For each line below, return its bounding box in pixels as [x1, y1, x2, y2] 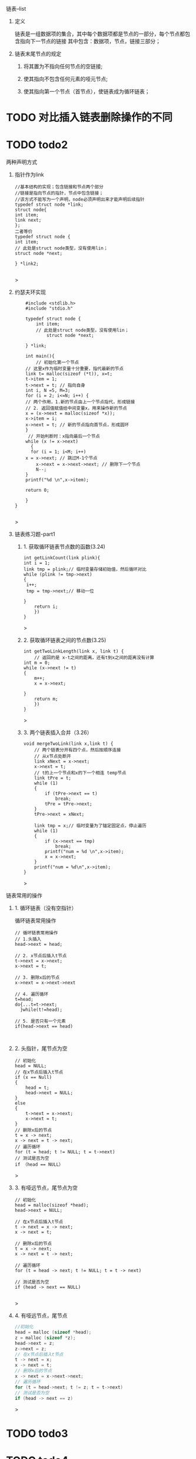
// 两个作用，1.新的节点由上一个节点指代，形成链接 [25, 399, 135, 405]
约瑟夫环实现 [14, 288, 46, 296]
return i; [34, 604, 58, 610]
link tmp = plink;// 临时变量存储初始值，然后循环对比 [23, 566, 147, 572]
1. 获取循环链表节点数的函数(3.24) [23, 543, 106, 550]
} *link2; [14, 261, 39, 267]
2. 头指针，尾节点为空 [14, 1045, 68, 1052]
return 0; [25, 487, 49, 494]
